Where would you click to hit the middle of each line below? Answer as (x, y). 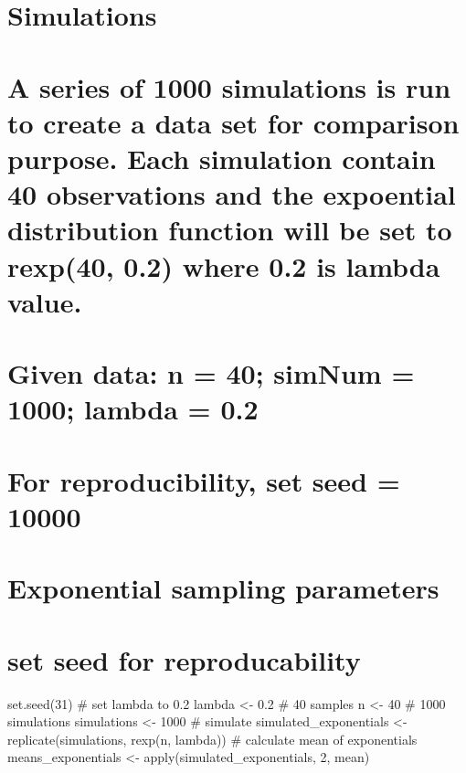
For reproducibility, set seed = (204, 480)
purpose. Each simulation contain (222, 158)
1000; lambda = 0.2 (133, 409)
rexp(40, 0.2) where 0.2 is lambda (224, 265)
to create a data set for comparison (233, 122)
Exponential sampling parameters (223, 588)
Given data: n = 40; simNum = (211, 373)
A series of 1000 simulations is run (229, 86)
